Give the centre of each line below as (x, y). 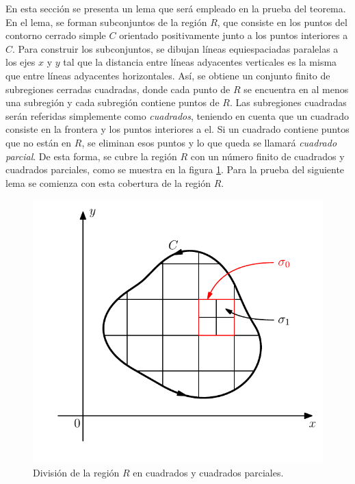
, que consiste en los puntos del (282, 22)
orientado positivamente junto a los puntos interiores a (234, 35)
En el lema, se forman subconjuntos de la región (106, 22)
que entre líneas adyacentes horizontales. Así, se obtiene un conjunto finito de (168, 75)
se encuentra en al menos (296, 89)
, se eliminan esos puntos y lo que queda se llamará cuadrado (209, 142)
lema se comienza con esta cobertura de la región (108, 182)
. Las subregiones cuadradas (288, 102)
